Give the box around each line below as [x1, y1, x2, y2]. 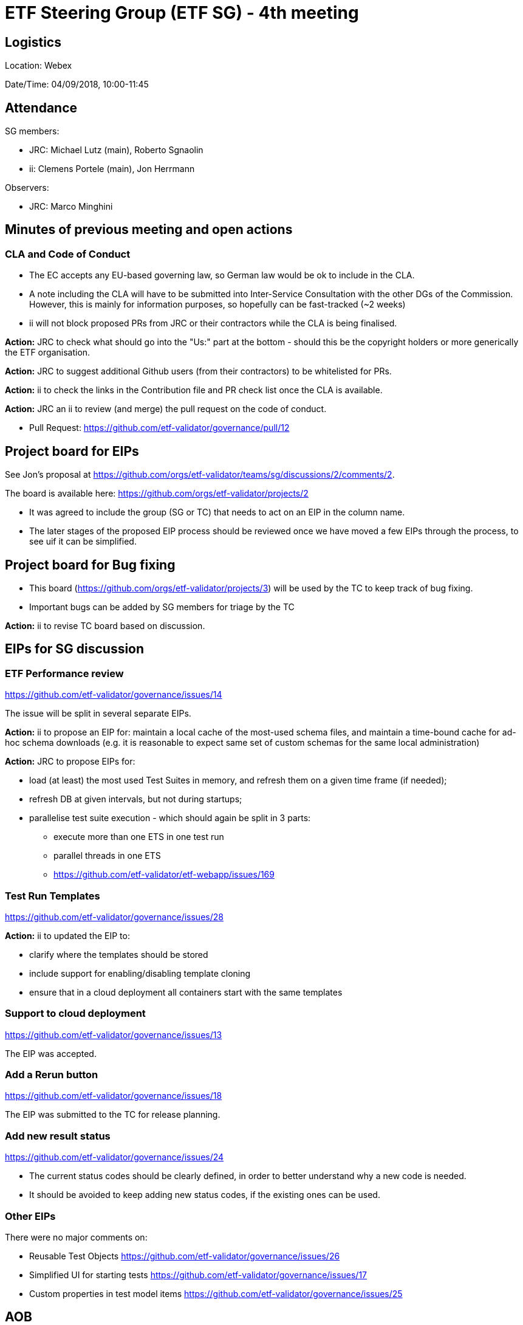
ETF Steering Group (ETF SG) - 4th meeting [5, 2, 359, 23]
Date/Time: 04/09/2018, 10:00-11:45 [5, 79, 149, 90]
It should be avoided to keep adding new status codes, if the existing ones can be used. [29, 1189, 380, 1200]
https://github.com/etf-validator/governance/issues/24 [5, 1152, 224, 1163]
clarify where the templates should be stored [29, 949, 208, 960]
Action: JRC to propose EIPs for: [5, 756, 135, 767]
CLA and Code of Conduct [5, 247, 131, 260]
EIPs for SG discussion [5, 641, 145, 657]
